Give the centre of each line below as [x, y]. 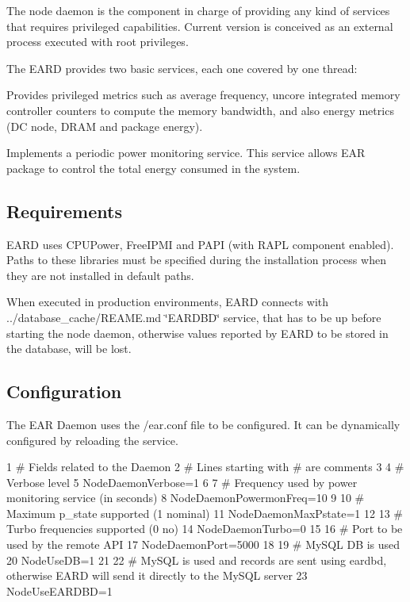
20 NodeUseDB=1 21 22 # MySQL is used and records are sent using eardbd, [197, 560]
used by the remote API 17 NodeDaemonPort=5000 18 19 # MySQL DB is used [203, 544]
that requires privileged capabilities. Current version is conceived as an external [200, 26]
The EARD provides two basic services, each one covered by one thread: [182, 68]
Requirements [64, 211]
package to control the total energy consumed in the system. [153, 168]
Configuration [64, 391]
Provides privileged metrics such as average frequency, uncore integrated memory [203, 95]
